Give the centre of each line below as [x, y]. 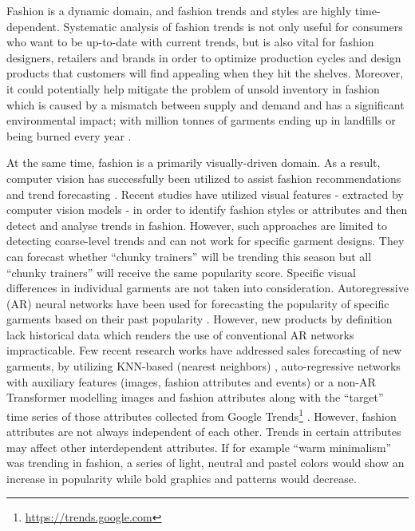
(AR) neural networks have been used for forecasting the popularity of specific [198, 303]
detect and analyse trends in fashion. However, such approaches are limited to [197, 225]
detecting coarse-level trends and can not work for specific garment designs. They [206, 241]
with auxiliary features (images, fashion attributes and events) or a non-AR [191, 381]
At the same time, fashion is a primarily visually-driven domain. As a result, [194, 162]
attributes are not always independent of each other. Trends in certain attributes [204, 432]
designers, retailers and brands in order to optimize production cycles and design [204, 57]
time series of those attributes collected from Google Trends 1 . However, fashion [202, 414]
